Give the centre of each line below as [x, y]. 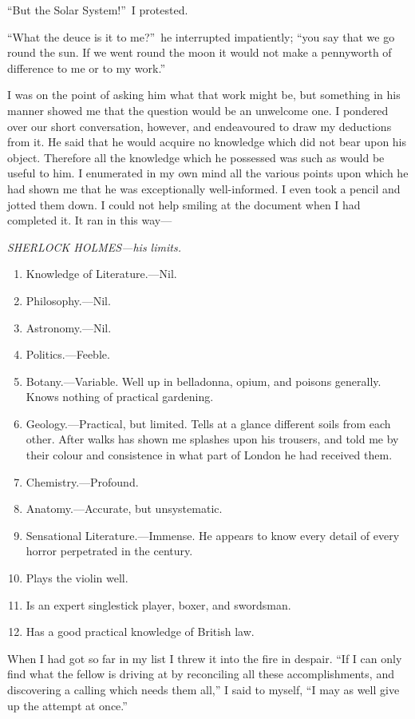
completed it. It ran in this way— [90, 220]
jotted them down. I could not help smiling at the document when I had [184, 204]
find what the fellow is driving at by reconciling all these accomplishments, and [201, 674]
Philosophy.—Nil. [68, 300]
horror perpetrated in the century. [109, 551]
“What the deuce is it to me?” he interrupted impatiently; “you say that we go [201, 36]
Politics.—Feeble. [68, 354]
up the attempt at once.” [67, 705]
